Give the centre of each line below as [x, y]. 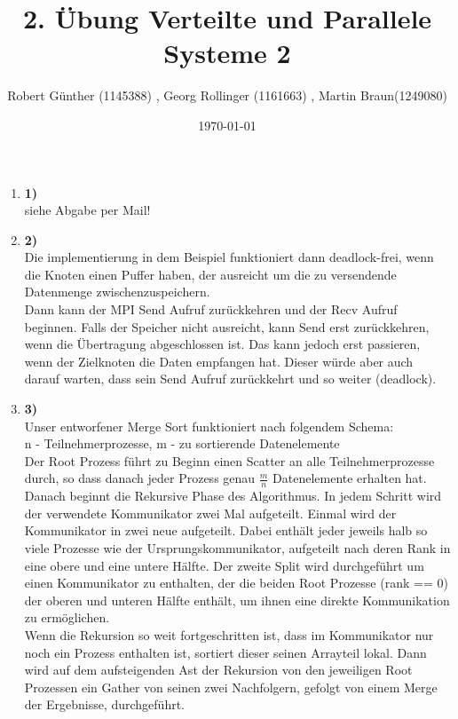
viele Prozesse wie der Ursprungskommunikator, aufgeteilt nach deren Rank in [237, 548]
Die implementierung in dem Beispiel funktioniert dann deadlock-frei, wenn [229, 257]
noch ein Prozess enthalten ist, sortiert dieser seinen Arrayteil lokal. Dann [225, 652]
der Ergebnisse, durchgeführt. [105, 704]
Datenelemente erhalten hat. [350, 478]
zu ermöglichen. [67, 617]
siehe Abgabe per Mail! [87, 210]
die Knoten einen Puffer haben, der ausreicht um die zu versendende [210, 274]
